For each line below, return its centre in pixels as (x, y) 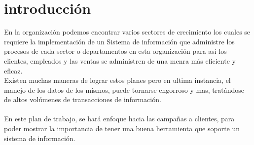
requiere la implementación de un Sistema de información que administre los (119, 41)
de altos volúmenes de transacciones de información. (83, 99)
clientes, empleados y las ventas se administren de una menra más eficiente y (120, 60)
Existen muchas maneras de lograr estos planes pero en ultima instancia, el (117, 80)
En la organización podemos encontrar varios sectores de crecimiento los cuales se (127, 32)
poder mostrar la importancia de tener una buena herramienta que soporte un (122, 128)
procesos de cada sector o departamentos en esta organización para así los (115, 51)
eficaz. (13, 70)
